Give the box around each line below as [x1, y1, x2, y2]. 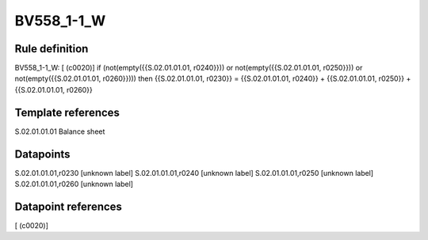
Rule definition [14, 42, 89, 55]
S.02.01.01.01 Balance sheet [14, 127, 105, 136]
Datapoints [14, 147, 71, 161]
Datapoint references [14, 200, 123, 213]
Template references [14, 105, 120, 119]
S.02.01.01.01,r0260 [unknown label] [14, 179, 134, 189]
